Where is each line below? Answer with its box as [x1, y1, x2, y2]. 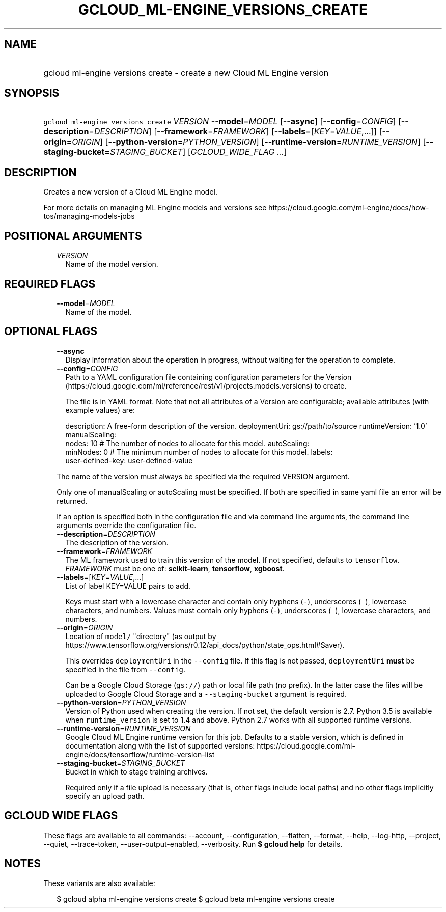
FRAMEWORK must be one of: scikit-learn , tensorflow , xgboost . [65, 564, 285, 573]
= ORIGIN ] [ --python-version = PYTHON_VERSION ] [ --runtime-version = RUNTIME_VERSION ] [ [66, 136, 426, 147]
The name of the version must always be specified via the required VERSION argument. [57, 472, 350, 481]
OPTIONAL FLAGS [4, 325, 97, 338]
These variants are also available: [43, 878, 155, 888]
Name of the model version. [65, 260, 158, 269]
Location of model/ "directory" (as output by [65, 631, 216, 641]
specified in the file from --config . [65, 665, 186, 674]
